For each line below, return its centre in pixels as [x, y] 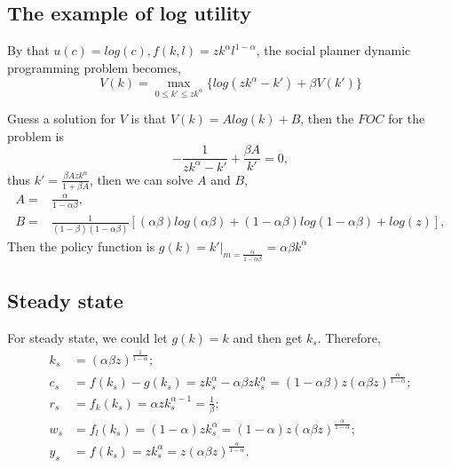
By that [28, 50]
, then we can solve [142, 179]
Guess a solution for [62, 119]
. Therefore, [349, 337]
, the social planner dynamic [333, 50]
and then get [268, 337]
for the [407, 119]
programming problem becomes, [94, 67]
